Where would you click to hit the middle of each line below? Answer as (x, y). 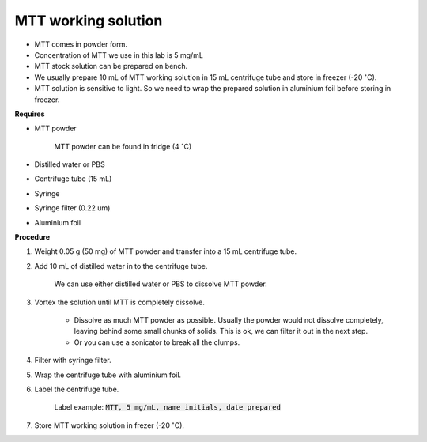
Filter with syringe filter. (73, 361)
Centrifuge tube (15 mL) (73, 179)
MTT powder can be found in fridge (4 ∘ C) (123, 146)
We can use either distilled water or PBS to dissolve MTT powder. (161, 284)
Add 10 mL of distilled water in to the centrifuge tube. (121, 266)
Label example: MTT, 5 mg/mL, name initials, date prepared (167, 407)
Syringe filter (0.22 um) (72, 208)
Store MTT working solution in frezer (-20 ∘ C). (110, 425)
